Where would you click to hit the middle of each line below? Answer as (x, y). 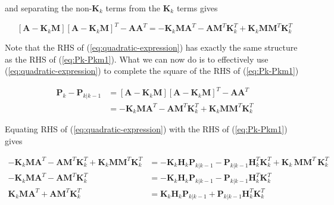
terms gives (197, 8)
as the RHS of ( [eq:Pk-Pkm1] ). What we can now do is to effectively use (137, 59)
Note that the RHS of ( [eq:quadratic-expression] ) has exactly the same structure (151, 47)
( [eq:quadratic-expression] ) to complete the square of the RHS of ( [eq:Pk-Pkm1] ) (152, 71)
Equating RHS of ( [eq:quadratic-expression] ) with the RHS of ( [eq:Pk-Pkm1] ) (146, 129)
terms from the (133, 8)
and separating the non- (49, 8)
